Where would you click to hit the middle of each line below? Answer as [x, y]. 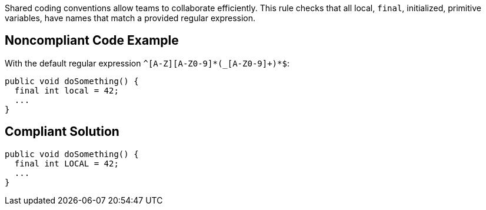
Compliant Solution [62, 132]
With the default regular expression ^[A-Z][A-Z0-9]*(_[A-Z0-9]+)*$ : [147, 63]
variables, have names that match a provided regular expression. [130, 18]
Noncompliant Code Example [92, 41]
